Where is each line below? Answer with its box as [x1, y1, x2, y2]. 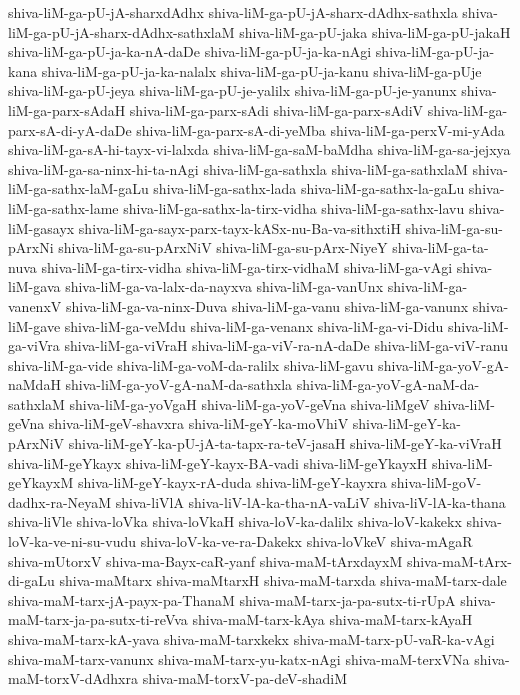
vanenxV [8, 295, 62, 316]
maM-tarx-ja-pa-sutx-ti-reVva [8, 609, 188, 630]
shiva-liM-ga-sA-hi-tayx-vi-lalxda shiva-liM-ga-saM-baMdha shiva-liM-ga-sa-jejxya [8, 139, 511, 160]
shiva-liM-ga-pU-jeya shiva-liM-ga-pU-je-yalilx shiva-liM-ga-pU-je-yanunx [8, 80, 457, 101]
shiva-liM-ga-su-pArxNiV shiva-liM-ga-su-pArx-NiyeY [58, 237, 388, 258]
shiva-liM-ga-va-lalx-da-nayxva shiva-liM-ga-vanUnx [65, 276, 384, 297]
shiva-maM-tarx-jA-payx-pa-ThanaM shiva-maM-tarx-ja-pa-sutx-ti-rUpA [8, 589, 456, 610]
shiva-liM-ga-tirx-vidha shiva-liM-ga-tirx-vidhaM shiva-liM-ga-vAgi [41, 256, 453, 277]
